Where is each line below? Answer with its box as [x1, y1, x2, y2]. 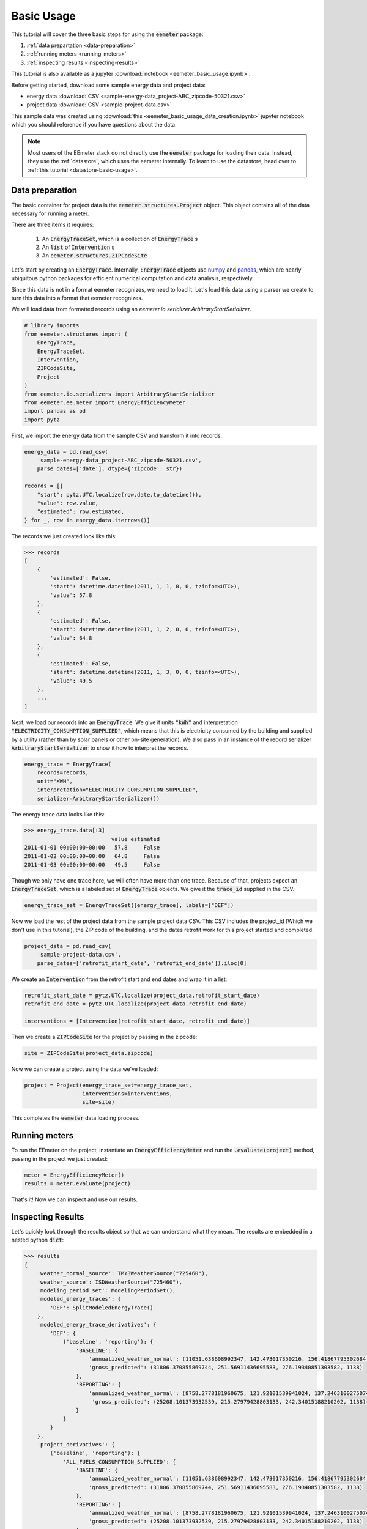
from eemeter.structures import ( [24, 330, 128, 338]
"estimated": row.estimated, [37, 508, 125, 515]
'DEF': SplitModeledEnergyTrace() [50, 1304, 154, 1311]
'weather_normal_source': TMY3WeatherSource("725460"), [37, 1270, 209, 1277]
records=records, [37, 769, 89, 776]
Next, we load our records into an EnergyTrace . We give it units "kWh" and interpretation [11, 719, 238, 726]
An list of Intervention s [42, 243, 115, 251]
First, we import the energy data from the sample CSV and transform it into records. [11, 432, 223, 439]
